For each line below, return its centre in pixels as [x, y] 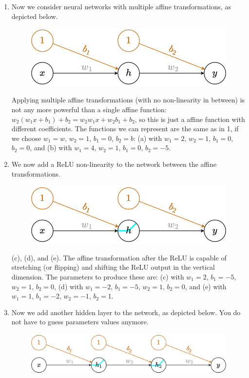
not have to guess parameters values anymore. [80, 322]
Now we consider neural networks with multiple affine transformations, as [121, 6]
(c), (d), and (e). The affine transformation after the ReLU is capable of [119, 257]
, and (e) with [206, 286]
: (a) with [148, 138]
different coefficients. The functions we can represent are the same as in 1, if [125, 129]
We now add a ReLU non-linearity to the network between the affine [114, 164]
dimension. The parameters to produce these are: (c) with [98, 276]
